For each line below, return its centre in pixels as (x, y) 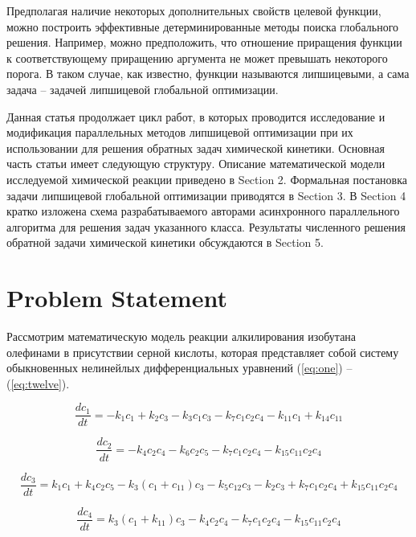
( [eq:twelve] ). (38, 383)
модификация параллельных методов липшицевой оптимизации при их (180, 132)
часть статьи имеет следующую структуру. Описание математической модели (196, 164)
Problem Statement (117, 298)
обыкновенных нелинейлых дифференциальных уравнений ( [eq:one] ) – (179, 368)
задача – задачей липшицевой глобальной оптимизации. (143, 89)
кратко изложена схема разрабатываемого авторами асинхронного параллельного (203, 211)
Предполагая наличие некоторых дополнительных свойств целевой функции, (194, 10)
